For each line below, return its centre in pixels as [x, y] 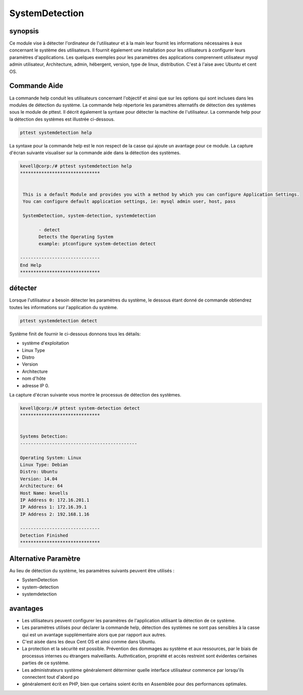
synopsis [24, 31]
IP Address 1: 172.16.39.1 [53, 507]
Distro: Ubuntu [39, 472]
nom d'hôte [34, 378]
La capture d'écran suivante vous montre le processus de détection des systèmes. [95, 394]
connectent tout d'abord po [50, 677]
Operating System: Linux [51, 458]
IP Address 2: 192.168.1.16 [55, 514]
